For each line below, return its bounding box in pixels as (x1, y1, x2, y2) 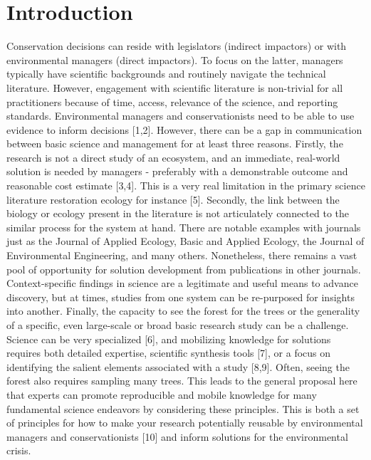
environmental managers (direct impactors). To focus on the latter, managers (6, 52, 343, 67)
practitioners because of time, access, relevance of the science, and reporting (6, 94, 338, 109)
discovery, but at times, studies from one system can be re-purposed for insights (6, 289, 355, 304)
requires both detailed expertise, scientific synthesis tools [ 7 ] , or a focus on (6, 345, 331, 360)
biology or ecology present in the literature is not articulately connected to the (6, 206, 350, 221)
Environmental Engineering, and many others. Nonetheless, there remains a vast (6, 248, 357, 263)
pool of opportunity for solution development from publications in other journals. (6, 261, 361, 276)
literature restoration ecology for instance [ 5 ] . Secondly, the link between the (6, 192, 340, 207)
